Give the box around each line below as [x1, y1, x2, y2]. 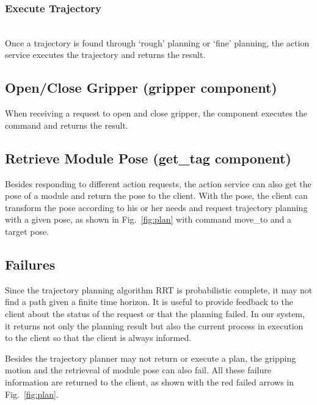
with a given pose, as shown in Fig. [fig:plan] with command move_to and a [5, 213, 292, 226]
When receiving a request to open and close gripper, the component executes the [5, 107, 308, 120]
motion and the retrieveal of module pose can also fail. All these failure [5, 364, 271, 376]
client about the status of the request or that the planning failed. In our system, [5, 307, 305, 320]
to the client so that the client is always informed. [5, 331, 192, 344]
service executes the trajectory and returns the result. [5, 48, 206, 61]
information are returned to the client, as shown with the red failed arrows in [5, 375, 294, 388]
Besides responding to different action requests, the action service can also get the [5, 177, 312, 190]
